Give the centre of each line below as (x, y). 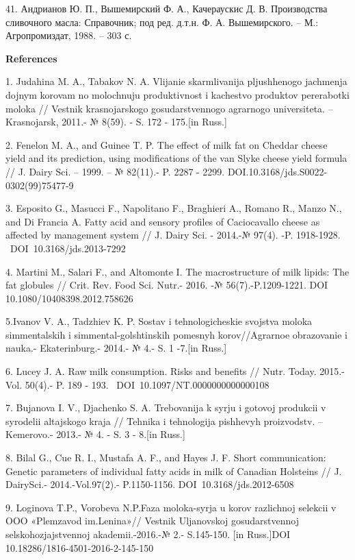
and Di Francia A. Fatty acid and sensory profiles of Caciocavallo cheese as (163, 221)
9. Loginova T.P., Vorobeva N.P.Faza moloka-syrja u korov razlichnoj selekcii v (171, 507)
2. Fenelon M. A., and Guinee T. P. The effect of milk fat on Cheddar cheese (167, 144)
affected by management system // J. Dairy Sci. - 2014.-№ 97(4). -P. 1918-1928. (173, 235)
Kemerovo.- (29, 434)
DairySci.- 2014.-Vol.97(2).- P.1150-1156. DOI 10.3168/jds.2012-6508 (150, 484)
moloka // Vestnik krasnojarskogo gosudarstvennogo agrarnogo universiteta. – (169, 108)
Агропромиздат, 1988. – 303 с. (69, 35)
